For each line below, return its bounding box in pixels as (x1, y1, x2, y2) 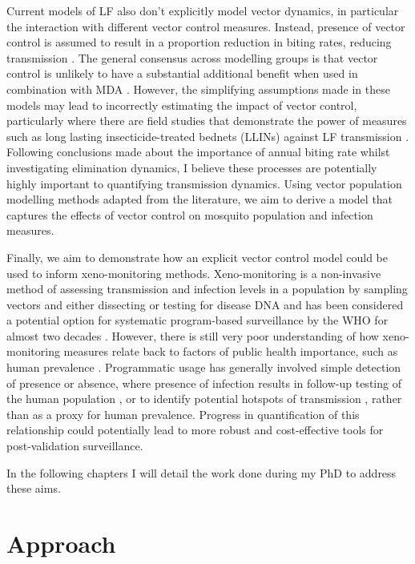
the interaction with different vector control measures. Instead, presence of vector (6, 18, 405, 34)
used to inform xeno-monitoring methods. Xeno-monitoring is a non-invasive (6, 264, 381, 281)
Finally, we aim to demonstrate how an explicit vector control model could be (6, 248, 388, 265)
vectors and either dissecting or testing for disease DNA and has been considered (6, 296, 404, 312)
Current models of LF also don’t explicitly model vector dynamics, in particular (6, 2, 399, 18)
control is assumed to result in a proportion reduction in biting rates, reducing (6, 34, 392, 50)
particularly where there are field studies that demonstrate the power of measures (6, 112, 407, 129)
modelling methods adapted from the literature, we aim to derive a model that (6, 191, 393, 207)
